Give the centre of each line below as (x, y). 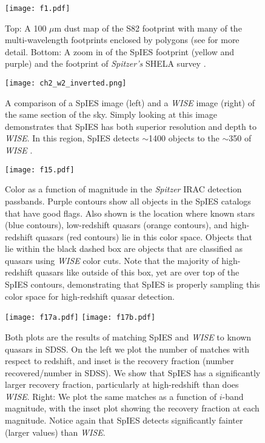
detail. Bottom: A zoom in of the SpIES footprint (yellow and (120, 51)
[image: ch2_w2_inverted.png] (66, 83)
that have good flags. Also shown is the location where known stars (130, 213)
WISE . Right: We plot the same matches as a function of (111, 396)
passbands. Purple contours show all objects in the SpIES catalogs (128, 201)
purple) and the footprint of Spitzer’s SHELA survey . (106, 63)
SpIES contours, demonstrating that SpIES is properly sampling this (132, 284)
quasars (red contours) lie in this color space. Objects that (144, 236)
